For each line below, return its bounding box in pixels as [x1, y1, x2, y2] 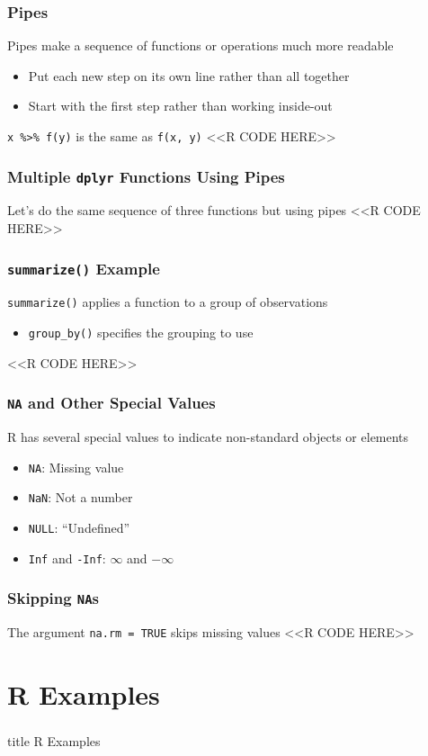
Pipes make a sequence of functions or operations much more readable [7, 36, 394, 55]
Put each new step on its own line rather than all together [28, 66, 350, 85]
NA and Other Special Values [7, 391, 216, 414]
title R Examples [7, 732, 101, 751]
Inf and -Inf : [28, 548, 106, 567]
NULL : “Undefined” [28, 518, 130, 536]
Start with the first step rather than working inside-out [28, 96, 333, 115]
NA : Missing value [28, 457, 124, 476]
